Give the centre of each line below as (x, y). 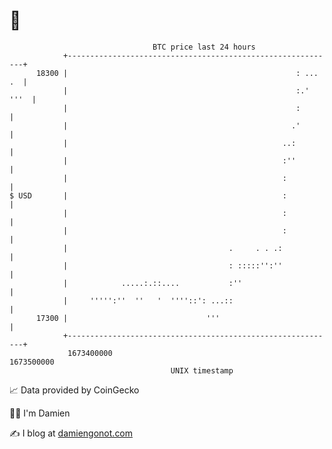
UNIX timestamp (202, 370)
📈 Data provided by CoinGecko (74, 390)
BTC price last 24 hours (204, 47)
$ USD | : (148, 195)
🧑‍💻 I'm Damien (40, 413)
